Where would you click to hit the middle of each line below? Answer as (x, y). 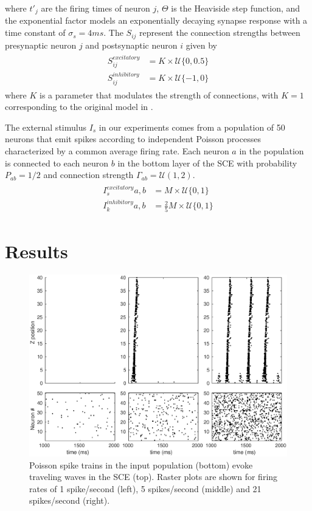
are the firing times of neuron (95, 8)
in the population (272, 151)
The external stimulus (46, 127)
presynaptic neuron (41, 45)
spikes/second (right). (70, 500)
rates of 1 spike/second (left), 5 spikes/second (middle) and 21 (145, 488)
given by (201, 45)
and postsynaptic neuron (131, 45)
